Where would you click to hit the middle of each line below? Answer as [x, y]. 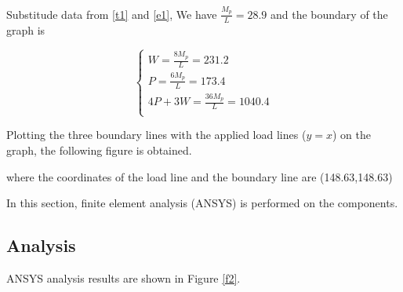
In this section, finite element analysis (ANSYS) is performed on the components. [202, 203]
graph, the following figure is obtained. [99, 150]
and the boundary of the [329, 14]
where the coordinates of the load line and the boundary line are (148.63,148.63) [200, 176]
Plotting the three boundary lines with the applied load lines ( [156, 135]
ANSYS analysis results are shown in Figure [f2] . [123, 277]
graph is [26, 29]
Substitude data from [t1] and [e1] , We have [112, 14]
